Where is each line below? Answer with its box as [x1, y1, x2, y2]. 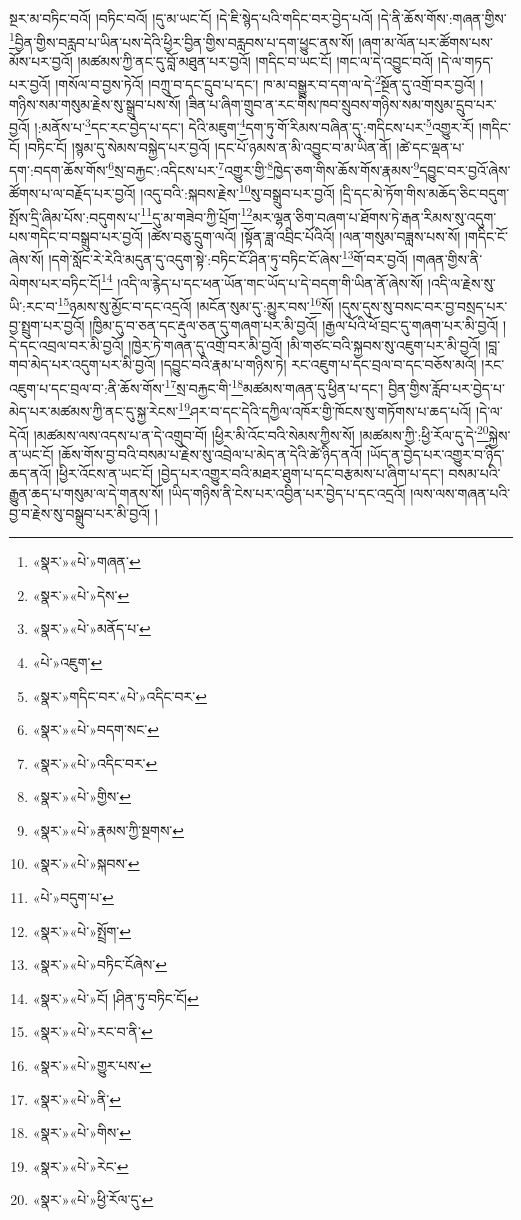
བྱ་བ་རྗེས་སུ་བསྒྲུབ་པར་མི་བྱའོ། [9, 502, 151, 523]
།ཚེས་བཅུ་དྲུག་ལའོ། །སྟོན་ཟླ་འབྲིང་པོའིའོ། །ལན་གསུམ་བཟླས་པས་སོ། [147, 225, 461, 246]
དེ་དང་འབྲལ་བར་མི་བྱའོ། [9, 334, 124, 355]
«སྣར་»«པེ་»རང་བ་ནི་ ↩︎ [32, 1021, 153, 1042]
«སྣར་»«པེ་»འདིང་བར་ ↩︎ [32, 752, 158, 773]
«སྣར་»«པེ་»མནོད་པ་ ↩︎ [32, 618, 151, 639]
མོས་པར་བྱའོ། [9, 50, 73, 71]
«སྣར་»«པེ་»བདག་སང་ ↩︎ [32, 719, 160, 740]
